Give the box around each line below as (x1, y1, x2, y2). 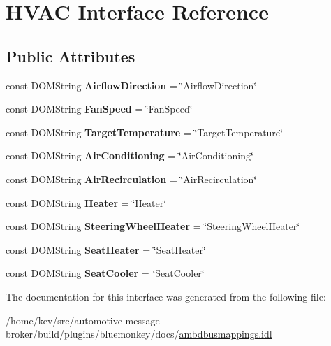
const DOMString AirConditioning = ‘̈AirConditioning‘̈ (6, 148, 253, 163)
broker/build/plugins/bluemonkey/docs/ (6, 326, 179, 341)
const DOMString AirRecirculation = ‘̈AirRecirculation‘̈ (6, 171, 257, 186)
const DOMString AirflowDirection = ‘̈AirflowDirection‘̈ (6, 78, 257, 92)
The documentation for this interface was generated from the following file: (6, 289, 326, 303)
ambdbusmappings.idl (179, 326, 272, 341)
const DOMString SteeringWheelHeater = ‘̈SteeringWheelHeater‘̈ (6, 219, 300, 233)
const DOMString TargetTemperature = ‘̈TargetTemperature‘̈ (6, 124, 283, 139)
